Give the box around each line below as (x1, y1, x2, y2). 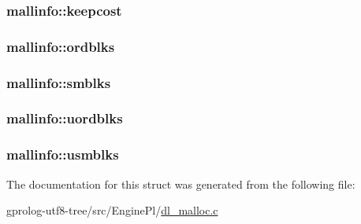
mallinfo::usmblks (6, 145, 119, 164)
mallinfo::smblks (6, 72, 111, 92)
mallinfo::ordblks (6, 36, 115, 56)
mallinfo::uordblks (6, 108, 123, 128)
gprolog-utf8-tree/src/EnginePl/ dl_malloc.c (6, 202, 218, 218)
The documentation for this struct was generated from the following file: (6, 175, 355, 192)
